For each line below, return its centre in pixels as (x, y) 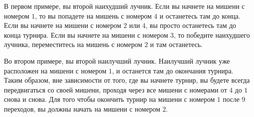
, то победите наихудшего (212, 35)
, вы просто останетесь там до (191, 25)
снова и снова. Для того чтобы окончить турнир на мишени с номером (109, 99)
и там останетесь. (176, 44)
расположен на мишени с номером (55, 70)
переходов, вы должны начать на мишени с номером (82, 108)
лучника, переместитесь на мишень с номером (73, 44)
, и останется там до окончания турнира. (173, 70)
